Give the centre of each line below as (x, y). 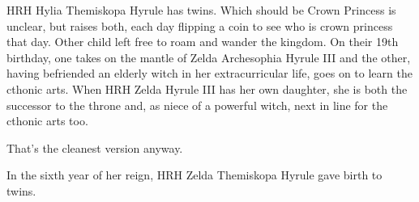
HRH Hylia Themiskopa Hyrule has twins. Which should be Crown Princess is (201, 10)
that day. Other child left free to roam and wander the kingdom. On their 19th (203, 42)
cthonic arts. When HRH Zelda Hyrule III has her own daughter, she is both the (207, 88)
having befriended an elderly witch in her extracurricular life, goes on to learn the (209, 73)
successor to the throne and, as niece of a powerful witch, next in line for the (197, 105)
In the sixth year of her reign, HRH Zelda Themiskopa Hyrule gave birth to (195, 175)
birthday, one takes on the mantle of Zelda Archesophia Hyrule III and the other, (209, 57)
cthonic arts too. (47, 121)
